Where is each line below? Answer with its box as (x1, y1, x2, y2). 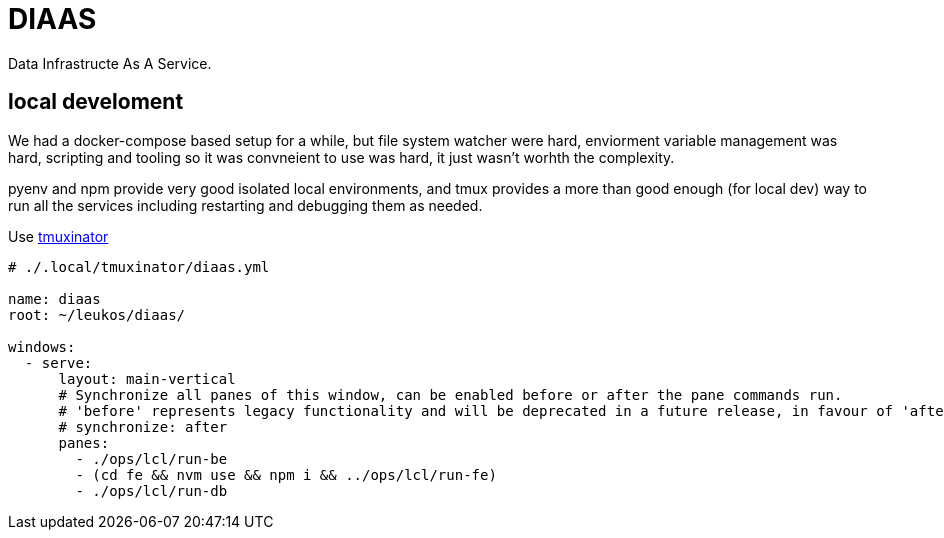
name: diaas (8, 290, 101, 307)
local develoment (8, 89, 184, 115)
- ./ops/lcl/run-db (75, 482, 228, 499)
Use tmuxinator (8, 227, 109, 245)
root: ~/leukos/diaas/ (8, 306, 186, 323)
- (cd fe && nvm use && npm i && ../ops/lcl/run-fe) (75, 466, 497, 483)
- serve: (24, 354, 93, 371)
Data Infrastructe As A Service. (8, 54, 212, 72)
